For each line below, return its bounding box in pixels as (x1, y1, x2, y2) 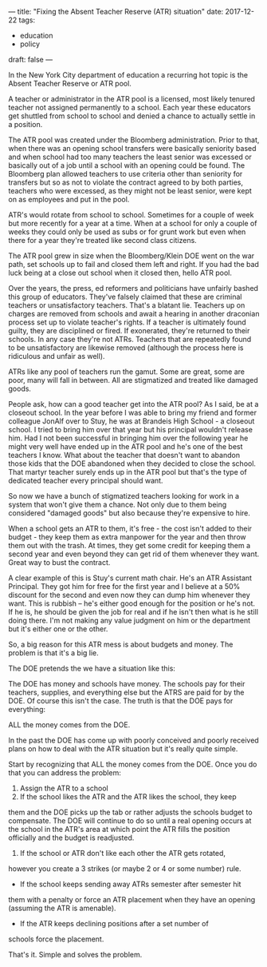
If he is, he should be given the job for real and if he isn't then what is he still (8, 607, 259, 616)
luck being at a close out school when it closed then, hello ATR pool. (8, 268, 233, 277)
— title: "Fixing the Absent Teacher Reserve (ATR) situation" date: (8, 7, 224, 16)
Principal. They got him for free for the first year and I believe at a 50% (8, 582, 241, 591)
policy (19, 39, 41, 49)
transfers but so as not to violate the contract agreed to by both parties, (8, 177, 244, 187)
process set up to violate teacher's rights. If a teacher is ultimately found (8, 317, 247, 327)
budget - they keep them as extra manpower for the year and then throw (8, 532, 246, 542)
